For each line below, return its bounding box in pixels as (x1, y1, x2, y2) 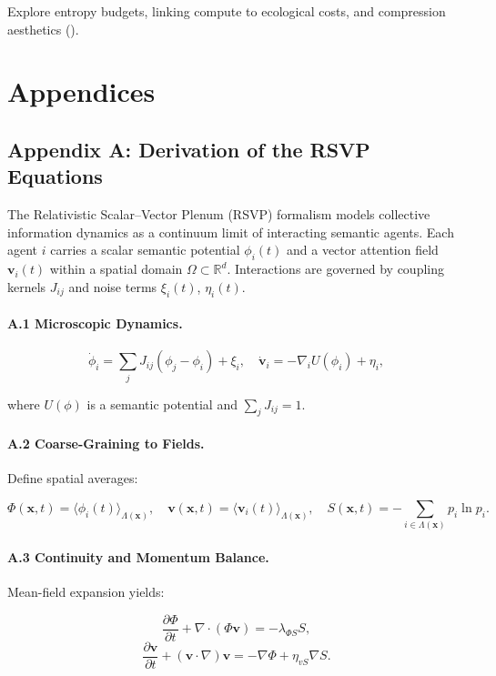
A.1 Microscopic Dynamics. (7, 314, 183, 333)
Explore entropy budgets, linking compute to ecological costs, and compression (7, 2, 446, 20)
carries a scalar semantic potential (50, 240, 240, 259)
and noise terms (68, 277, 157, 296)
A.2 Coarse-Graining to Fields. (7, 434, 205, 453)
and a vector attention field (286, 240, 439, 259)
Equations (7, 162, 103, 190)
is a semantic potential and (86, 394, 238, 413)
